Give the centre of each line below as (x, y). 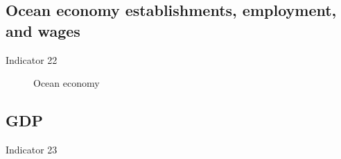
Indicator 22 (32, 59)
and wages (43, 30)
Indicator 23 (32, 149)
